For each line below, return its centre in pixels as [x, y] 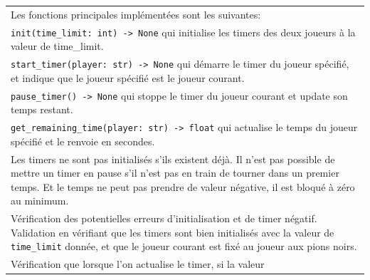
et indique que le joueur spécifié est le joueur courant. [128, 77]
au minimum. [40, 201]
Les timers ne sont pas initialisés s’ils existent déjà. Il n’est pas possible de [173, 159]
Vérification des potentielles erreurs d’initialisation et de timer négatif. [164, 218]
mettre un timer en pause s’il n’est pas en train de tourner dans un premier [175, 173]
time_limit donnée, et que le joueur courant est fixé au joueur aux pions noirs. [184, 246]
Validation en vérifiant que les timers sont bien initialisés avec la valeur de [173, 232]
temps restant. [42, 109]
